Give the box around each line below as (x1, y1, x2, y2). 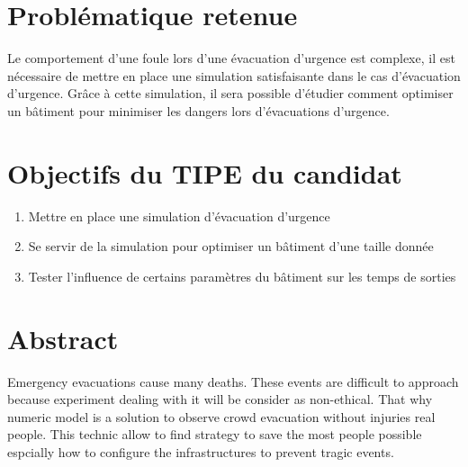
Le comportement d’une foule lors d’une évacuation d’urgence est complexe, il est (7, 49, 455, 67)
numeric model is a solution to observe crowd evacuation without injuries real (7, 407, 436, 426)
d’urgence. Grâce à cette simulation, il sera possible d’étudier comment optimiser (7, 84, 454, 103)
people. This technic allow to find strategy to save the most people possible (7, 425, 422, 444)
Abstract (7, 319, 119, 356)
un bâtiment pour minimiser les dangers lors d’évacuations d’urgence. (7, 101, 390, 120)
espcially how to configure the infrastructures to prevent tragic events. (7, 442, 394, 461)
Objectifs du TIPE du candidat (7, 154, 402, 191)
